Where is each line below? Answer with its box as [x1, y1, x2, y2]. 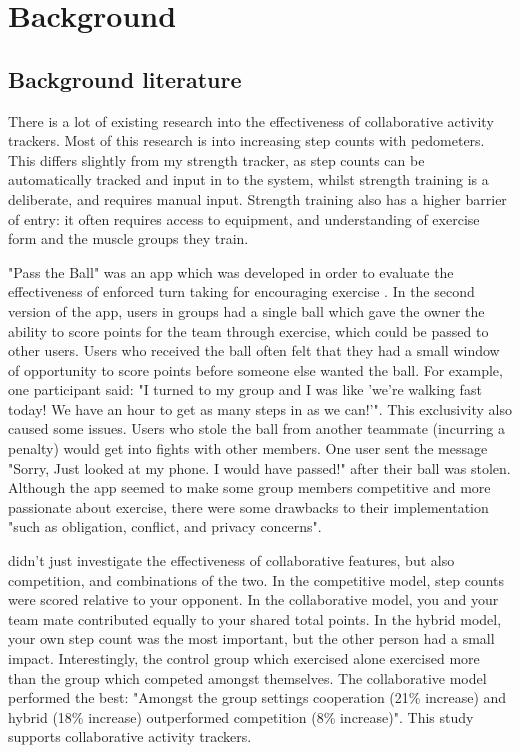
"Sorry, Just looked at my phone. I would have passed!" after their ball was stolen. [8, 457, 511, 478]
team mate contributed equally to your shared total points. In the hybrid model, [8, 608, 502, 629]
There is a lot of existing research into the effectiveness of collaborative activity [8, 110, 494, 131]
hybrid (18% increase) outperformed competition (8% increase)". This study [8, 706, 474, 727]
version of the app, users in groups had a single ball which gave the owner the [8, 300, 485, 321]
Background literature [8, 63, 242, 94]
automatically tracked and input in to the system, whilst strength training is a [8, 169, 489, 190]
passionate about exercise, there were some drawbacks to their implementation [8, 496, 489, 517]
